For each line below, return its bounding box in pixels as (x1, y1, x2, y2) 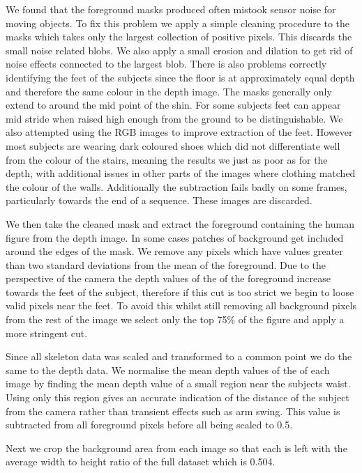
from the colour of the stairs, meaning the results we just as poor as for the (6, 152, 328, 166)
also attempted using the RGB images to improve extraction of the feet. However (6, 125, 353, 139)
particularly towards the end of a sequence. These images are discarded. (6, 193, 312, 208)
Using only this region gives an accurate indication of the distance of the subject (6, 390, 349, 405)
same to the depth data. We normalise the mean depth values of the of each (6, 362, 330, 377)
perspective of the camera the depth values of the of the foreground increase (6, 271, 331, 286)
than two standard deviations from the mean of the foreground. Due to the (6, 257, 326, 272)
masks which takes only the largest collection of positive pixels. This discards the (6, 29, 352, 44)
